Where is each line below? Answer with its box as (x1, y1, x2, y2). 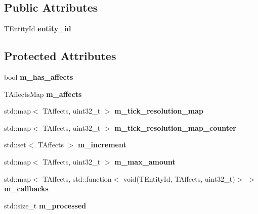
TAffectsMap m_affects (4, 88, 82, 99)
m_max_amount (114, 156, 176, 167)
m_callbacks (4, 183, 49, 194)
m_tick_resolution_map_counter (114, 122, 236, 133)
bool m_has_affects (4, 72, 73, 82)
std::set (4, 139, 26, 150)
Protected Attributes (4, 48, 116, 64)
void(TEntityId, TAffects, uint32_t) (123, 173, 235, 184)
